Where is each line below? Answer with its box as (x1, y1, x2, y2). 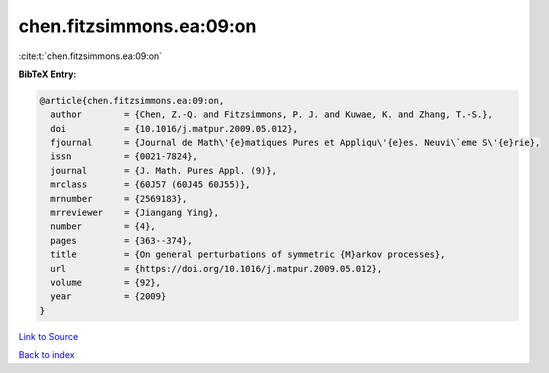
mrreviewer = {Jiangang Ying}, (50, 207, 220, 219)
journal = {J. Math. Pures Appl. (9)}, (50, 165, 277, 176)
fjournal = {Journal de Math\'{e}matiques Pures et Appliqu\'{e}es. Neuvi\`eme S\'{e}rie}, (50, 137, 541, 149)
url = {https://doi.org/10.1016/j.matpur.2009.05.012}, (50, 263, 383, 274)
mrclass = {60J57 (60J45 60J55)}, (50, 179, 251, 190)
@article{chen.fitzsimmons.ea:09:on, (39, 95, 225, 106)
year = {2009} (50, 291, 167, 302)
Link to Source (18, 330, 79, 342)
